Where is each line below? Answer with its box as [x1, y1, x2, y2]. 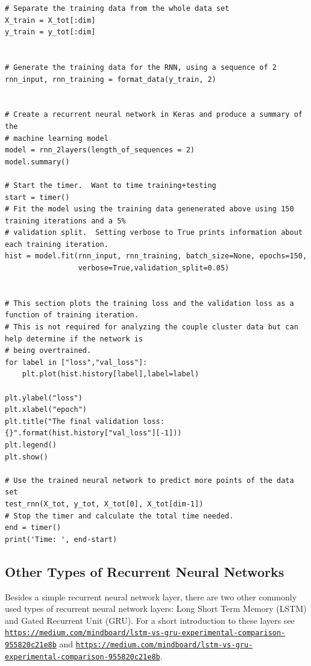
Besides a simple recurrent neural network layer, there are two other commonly [5, 590, 297, 603]
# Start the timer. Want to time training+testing [5, 181, 216, 190]
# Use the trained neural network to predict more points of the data [5, 476, 294, 485]
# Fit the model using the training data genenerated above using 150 [5, 205, 294, 214]
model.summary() [5, 157, 70, 166]
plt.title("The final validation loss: [5, 417, 165, 426]
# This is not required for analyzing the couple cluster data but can [5, 323, 298, 332]
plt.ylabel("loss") [5, 393, 83, 402]
